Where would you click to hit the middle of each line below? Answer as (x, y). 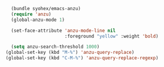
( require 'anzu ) (31, 14)
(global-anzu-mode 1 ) (38, 20)
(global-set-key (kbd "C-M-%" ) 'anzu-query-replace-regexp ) (82, 58)
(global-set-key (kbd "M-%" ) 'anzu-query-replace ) (70, 53)
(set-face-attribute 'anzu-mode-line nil (63, 31)
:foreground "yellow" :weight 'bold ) (112, 36)
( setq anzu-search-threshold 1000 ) (55, 47)
